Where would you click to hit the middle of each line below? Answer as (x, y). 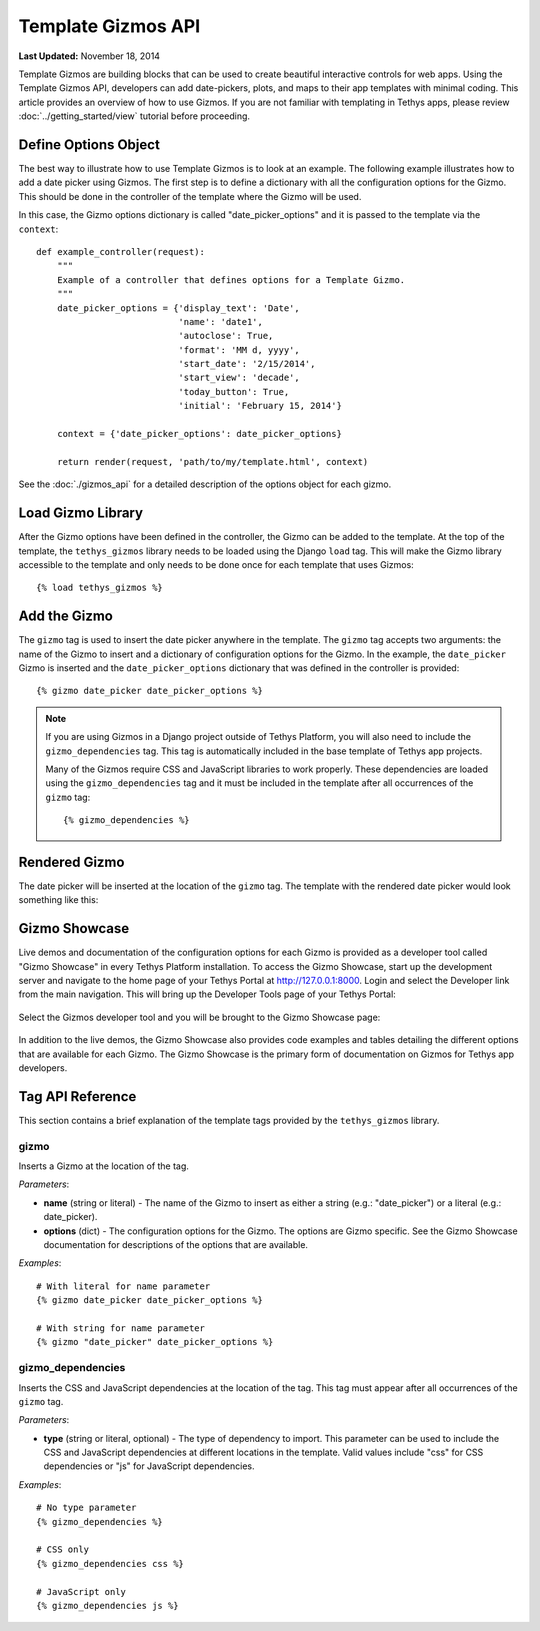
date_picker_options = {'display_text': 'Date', (178, 308)
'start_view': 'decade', (239, 378)
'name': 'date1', (221, 321)
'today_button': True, (234, 391)
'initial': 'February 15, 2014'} (260, 406)
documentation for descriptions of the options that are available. (176, 1245)
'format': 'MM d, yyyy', (239, 349)
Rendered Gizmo (71, 861)
